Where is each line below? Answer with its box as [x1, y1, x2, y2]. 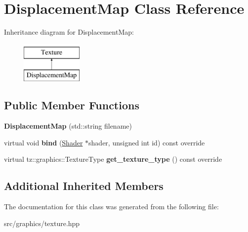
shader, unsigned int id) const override [88, 137, 205, 147]
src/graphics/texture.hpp [4, 218, 80, 228]
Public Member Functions [4, 97, 139, 113]
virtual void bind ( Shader [4, 137, 83, 147]
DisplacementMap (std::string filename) [4, 121, 132, 131]
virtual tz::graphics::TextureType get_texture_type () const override [4, 154, 222, 164]
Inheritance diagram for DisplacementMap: [4, 27, 134, 37]
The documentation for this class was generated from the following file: [4, 201, 219, 212]
